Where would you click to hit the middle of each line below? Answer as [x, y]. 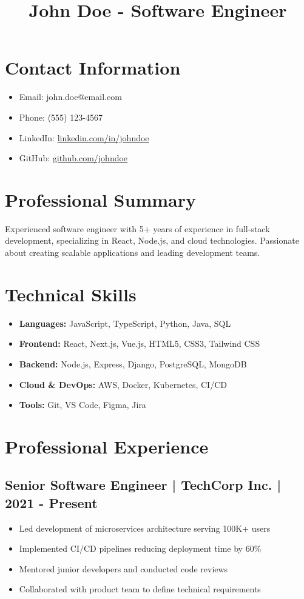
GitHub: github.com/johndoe [73, 158]
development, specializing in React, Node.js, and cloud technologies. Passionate [152, 240]
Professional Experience [107, 446]
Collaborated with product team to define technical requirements [140, 589]
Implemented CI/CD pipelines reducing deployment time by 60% [140, 548]
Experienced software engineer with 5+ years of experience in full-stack [137, 228]
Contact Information [93, 68]
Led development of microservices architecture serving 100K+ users [145, 528]
